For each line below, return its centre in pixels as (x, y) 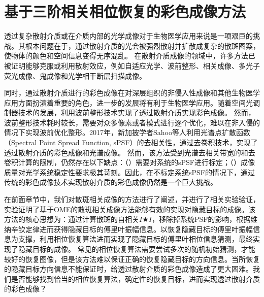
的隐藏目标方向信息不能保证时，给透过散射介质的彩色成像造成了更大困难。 (128, 269)
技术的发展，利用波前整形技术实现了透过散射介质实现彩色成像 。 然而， (137, 112)
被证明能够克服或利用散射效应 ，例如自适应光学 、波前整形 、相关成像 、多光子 (132, 65)
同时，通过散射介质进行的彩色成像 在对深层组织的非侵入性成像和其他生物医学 (132, 93)
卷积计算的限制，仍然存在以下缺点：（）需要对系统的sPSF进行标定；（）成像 (129, 162)
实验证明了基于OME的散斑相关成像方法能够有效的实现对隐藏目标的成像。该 (130, 209)
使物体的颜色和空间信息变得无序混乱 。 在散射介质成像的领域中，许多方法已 (130, 56)
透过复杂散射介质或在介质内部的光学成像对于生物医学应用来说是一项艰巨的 (128, 36)
